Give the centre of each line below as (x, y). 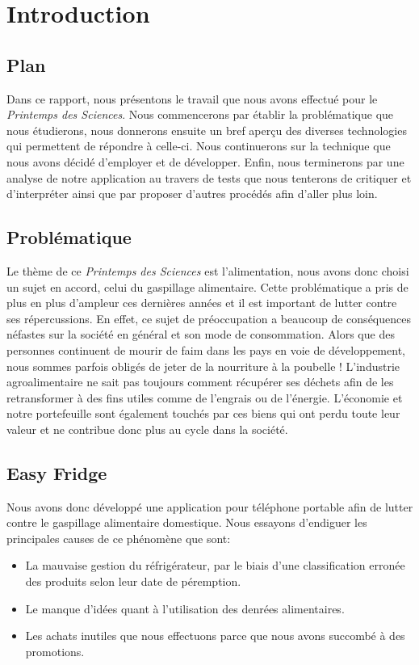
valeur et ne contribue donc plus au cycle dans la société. (147, 429)
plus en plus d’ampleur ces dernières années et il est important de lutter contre (202, 303)
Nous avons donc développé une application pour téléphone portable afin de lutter (210, 506)
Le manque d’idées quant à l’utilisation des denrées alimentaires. (185, 608)
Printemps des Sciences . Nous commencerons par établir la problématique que (200, 114)
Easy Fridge (57, 472)
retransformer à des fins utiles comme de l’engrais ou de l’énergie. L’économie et (205, 397)
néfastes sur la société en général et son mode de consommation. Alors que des (201, 334)
